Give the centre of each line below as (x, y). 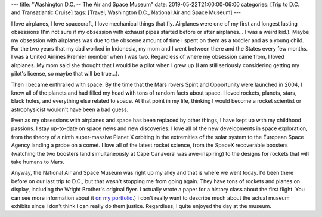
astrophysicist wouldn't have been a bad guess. (70, 109)
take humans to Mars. (38, 162)
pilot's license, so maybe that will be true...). (65, 74)
